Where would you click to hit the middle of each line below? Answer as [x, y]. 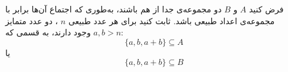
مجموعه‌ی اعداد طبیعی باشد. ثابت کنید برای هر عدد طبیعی [171, 20]
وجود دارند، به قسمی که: [64, 32]
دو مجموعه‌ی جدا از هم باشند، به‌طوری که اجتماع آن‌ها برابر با [114, 9]
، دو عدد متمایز [32, 20]
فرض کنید [266, 9]
